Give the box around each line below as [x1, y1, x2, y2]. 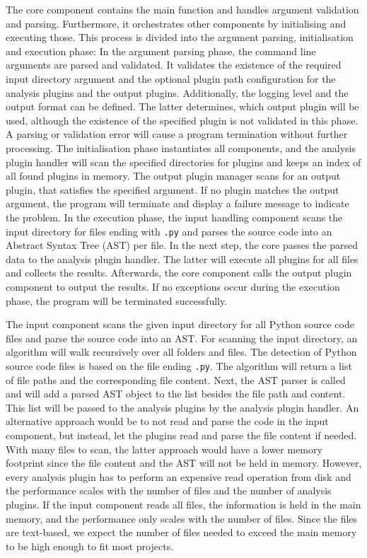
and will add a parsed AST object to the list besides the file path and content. [6, 386, 346, 401]
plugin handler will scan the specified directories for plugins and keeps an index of [6, 154, 361, 169]
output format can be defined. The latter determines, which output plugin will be [6, 99, 359, 114]
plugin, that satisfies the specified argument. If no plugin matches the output [6, 182, 339, 197]
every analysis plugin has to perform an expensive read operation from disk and [6, 469, 351, 484]
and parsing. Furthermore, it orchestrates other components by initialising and [6, 16, 346, 30]
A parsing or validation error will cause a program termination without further [6, 127, 348, 141]
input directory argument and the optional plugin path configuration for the [6, 71, 336, 86]
